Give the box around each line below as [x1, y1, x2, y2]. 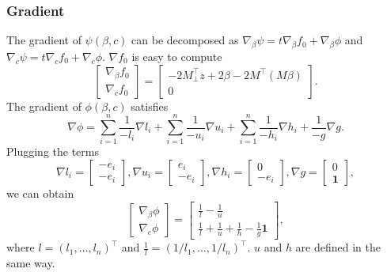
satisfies [131, 97, 169, 114]
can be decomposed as [131, 32, 239, 48]
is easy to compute [131, 48, 222, 65]
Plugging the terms [6, 143, 99, 160]
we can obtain [6, 184, 74, 201]
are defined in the [295, 239, 381, 255]
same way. [6, 255, 55, 271]
